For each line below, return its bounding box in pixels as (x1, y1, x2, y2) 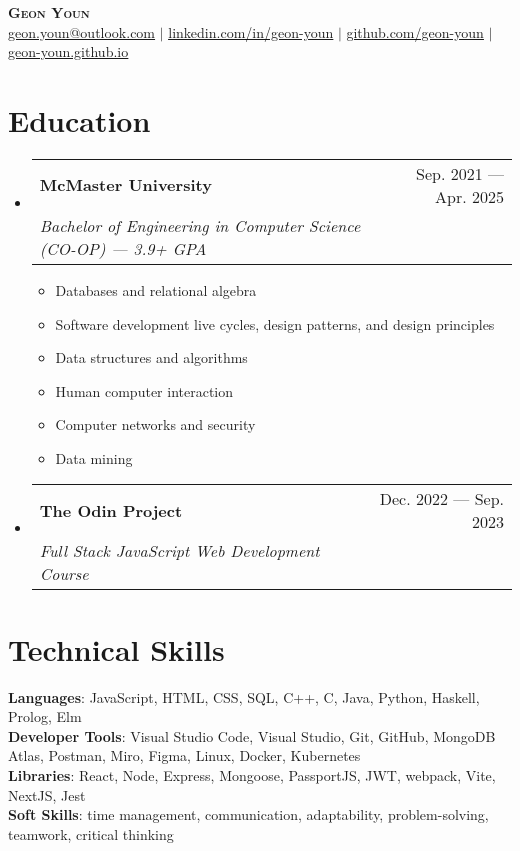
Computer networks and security (55, 414, 256, 435)
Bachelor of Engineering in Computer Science (39, 213, 361, 237)
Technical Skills (8, 628, 225, 669)
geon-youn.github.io (8, 41, 129, 62)
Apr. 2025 (435, 184, 504, 208)
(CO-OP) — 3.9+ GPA (39, 236, 207, 260)
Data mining (55, 447, 133, 468)
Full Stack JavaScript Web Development (39, 539, 320, 563)
